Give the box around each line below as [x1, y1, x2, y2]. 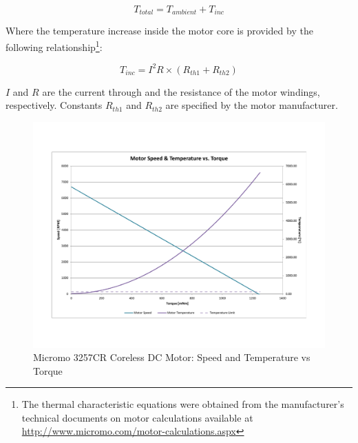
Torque [33, 363, 63, 378]
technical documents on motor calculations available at [21, 410, 253, 424]
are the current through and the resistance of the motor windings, [42, 84, 320, 99]
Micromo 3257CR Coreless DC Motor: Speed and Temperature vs [33, 350, 310, 364]
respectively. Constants [6, 98, 103, 112]
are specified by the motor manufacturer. [165, 98, 338, 112]
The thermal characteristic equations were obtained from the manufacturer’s [21, 397, 344, 411]
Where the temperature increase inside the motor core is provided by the [6, 23, 313, 38]
